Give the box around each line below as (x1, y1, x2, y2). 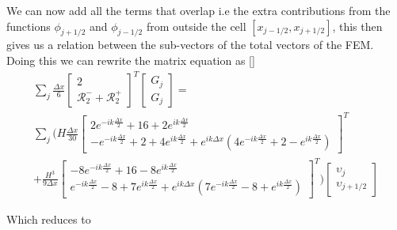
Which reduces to (6, 211, 91, 228)
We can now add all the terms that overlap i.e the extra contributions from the (6, 2, 391, 18)
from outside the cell (146, 17, 246, 34)
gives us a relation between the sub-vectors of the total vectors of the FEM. (6, 36, 374, 53)
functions (6, 17, 51, 34)
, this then (332, 17, 383, 34)
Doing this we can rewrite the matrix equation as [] (6, 51, 255, 68)
